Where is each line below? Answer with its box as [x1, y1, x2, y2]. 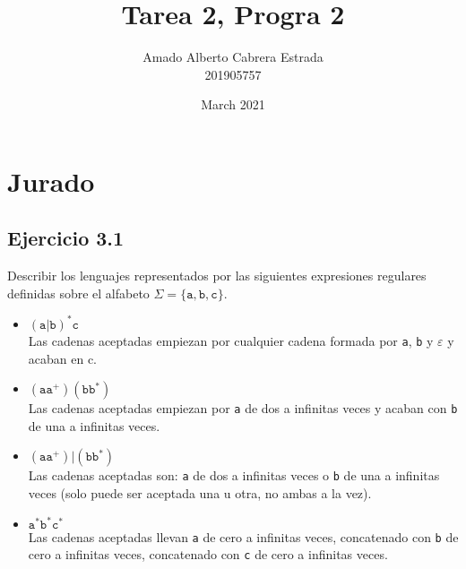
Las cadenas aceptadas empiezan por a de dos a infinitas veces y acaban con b [28, 399, 458, 418]
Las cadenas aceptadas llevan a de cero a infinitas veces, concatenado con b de [28, 527, 459, 546]
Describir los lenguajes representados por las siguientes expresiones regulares [7, 266, 427, 285]
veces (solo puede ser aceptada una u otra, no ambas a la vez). [28, 484, 372, 503]
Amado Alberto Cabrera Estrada [142, 47, 324, 66]
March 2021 [201, 95, 265, 114]
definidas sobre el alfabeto [7, 283, 150, 302]
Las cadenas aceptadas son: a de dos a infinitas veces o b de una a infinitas [28, 466, 440, 485]
